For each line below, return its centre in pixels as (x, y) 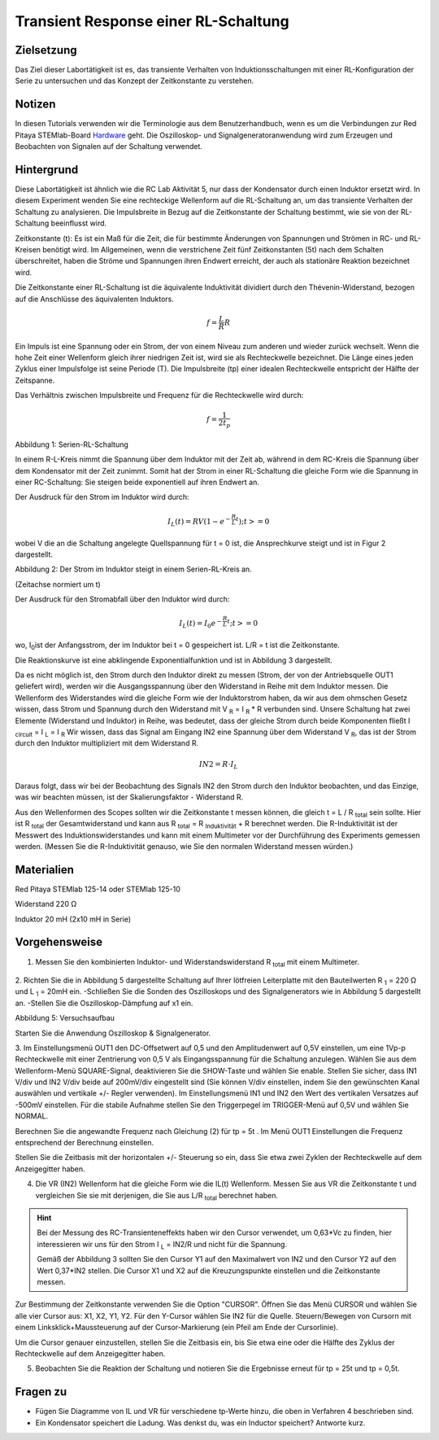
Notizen (35, 105)
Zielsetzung (46, 50)
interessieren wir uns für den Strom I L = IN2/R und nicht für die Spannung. (162, 1245)
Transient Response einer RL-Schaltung (152, 21)
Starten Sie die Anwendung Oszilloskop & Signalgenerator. (113, 1033)
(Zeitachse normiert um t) (58, 584)
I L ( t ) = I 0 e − (201, 624)
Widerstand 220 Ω (46, 904)
